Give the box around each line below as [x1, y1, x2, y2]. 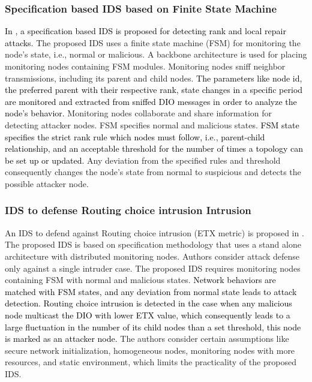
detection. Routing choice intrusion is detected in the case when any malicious [5, 297, 292, 309]
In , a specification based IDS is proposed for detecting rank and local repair [5, 25, 286, 37]
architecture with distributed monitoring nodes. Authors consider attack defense [5, 249, 300, 262]
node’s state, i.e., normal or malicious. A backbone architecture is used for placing [5, 48, 307, 61]
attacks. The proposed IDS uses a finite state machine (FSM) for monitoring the [5, 36, 301, 49]
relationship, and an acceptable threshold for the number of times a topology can [5, 142, 304, 155]
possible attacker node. [5, 177, 89, 190]
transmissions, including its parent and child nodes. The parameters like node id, [5, 71, 302, 84]
